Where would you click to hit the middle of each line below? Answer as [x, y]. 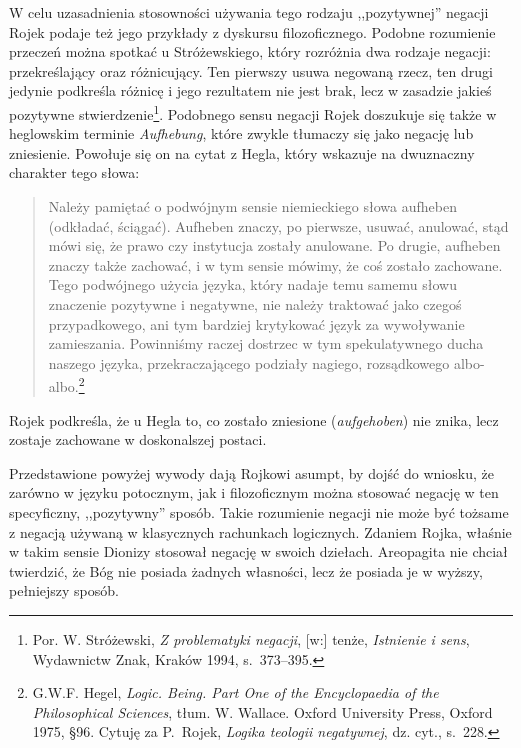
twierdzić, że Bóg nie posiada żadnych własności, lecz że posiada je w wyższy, [246, 570]
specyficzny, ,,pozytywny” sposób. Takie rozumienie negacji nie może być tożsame [259, 511]
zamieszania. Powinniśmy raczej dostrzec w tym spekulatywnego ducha [266, 343]
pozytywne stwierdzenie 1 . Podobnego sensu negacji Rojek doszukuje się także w [253, 112]
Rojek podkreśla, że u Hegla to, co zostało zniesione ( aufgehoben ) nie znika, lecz [254, 419]
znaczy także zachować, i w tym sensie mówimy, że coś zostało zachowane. [275, 264]
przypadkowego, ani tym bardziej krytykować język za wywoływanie [256, 323]
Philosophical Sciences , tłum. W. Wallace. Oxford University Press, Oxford [262, 711]
